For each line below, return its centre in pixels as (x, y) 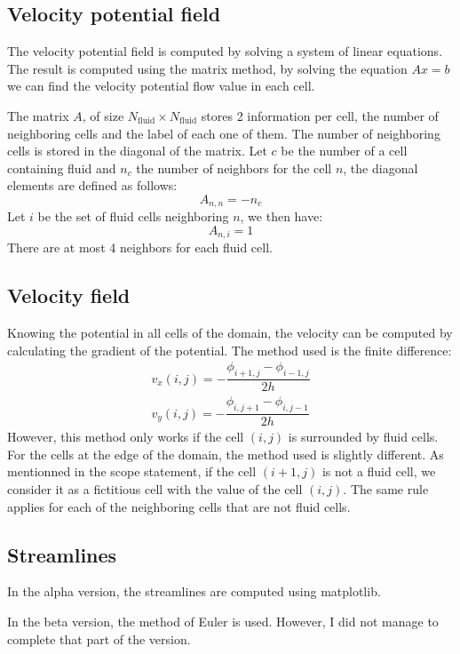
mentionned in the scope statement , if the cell (132, 471)
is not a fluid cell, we (379, 471)
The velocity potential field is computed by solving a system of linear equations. (225, 51)
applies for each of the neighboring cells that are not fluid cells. (179, 506)
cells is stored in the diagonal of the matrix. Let (137, 151)
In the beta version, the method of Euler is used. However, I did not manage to (223, 621)
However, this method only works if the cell (126, 437)
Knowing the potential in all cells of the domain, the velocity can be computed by (230, 333)
